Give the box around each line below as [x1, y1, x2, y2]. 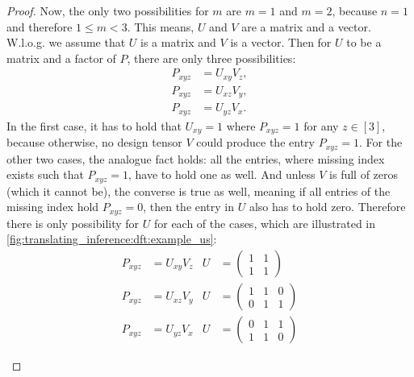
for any [303, 117, 339, 134]
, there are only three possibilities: [127, 49, 296, 66]
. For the [359, 134, 403, 151]
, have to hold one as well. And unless [128, 166, 316, 183]
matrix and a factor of [6, 49, 116, 66]
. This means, [127, 18, 194, 35]
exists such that [6, 166, 84, 183]
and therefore [6, 18, 73, 35]
